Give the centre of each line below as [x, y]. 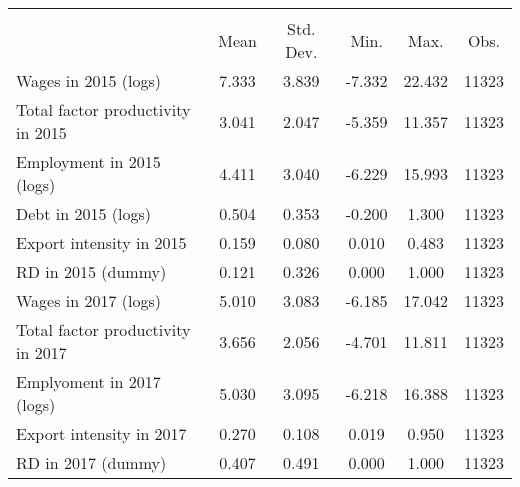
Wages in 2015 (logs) [89, 80]
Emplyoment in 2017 [88, 381]
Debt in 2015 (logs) [83, 213]
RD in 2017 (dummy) [91, 462]
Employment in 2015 [88, 161]
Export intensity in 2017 [101, 433]
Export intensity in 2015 [101, 242]
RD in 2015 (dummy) [91, 271]
